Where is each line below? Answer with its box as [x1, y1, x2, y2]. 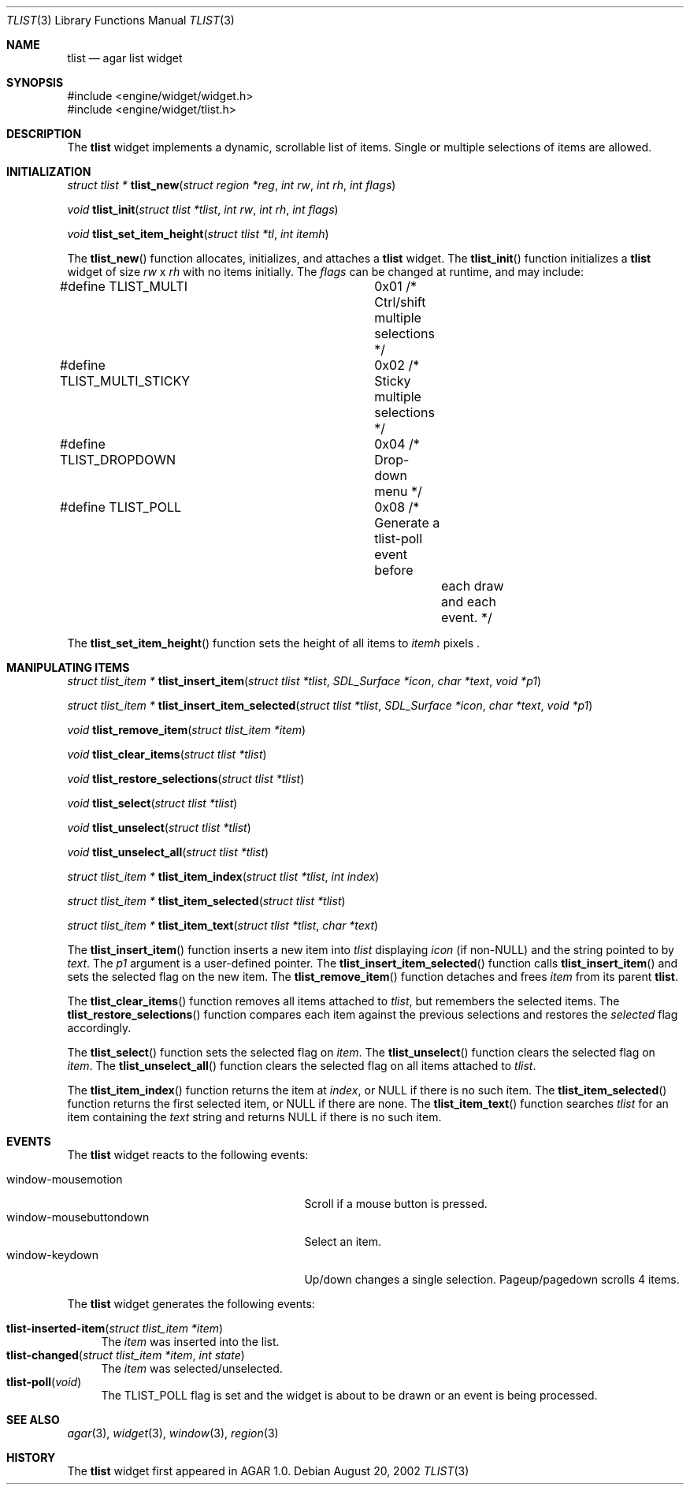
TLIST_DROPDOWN [60, 452, 176, 468]
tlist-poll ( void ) [6, 1375, 82, 1388]
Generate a [374, 515, 440, 531]
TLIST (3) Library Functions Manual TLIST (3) [6, 13, 235, 27]
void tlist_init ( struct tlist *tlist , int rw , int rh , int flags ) [67, 203, 339, 216]
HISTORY [6, 1451, 56, 1464]
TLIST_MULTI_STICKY [60, 373, 191, 389]
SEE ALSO [6, 1413, 60, 1426]
